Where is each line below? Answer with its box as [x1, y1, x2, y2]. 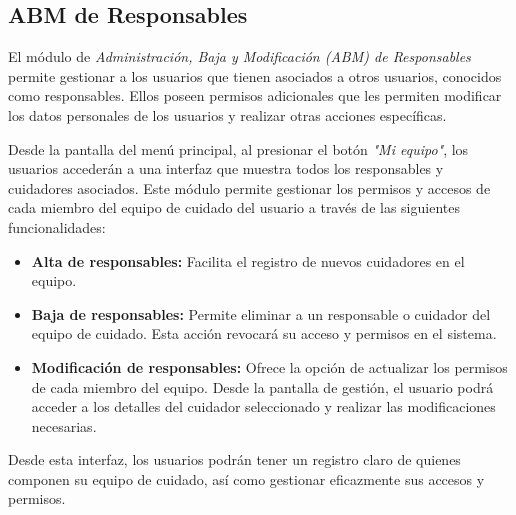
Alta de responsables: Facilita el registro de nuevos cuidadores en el [31, 250, 465, 271]
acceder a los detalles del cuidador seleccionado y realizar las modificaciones [31, 396, 496, 417]
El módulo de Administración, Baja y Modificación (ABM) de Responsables [8, 46, 471, 67]
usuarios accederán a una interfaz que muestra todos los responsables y [8, 158, 444, 179]
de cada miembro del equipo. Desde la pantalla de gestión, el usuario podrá [31, 376, 494, 397]
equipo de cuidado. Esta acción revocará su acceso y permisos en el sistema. [31, 323, 497, 344]
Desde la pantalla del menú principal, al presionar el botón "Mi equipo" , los [8, 138, 469, 159]
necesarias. [31, 415, 97, 436]
